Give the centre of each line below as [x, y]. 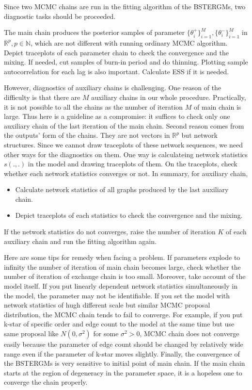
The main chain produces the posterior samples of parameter [94, 32]
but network [199, 135]
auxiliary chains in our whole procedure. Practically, [169, 97]
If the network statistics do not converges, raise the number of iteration [110, 232]
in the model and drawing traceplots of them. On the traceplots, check [133, 164]
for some [106, 333]
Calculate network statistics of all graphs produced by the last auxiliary [122, 189]
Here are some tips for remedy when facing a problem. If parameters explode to [122, 257]
